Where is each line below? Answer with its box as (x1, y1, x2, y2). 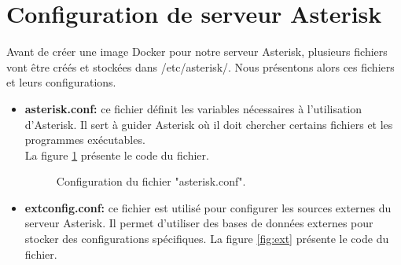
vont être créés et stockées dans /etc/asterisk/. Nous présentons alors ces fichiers (6, 58, 395, 75)
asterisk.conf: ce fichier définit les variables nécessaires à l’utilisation (24, 100, 362, 116)
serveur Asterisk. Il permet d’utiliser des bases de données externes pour (24, 215, 373, 231)
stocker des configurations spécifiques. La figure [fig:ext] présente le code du (24, 230, 389, 247)
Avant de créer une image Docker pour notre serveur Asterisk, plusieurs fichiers (6, 43, 388, 60)
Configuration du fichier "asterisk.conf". (56, 173, 246, 190)
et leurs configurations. (6, 74, 116, 90)
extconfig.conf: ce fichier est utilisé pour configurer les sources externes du (24, 199, 392, 215)
